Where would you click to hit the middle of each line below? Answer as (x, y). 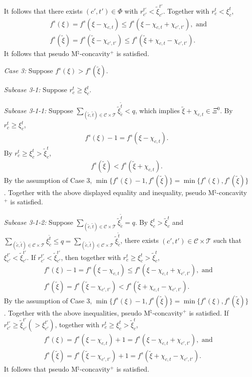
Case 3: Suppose (29, 70)
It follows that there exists (43, 10)
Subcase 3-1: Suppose (36, 89)
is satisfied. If (209, 312)
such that (228, 240)
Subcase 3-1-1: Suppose (39, 110)
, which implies (157, 110)
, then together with (91, 257)
